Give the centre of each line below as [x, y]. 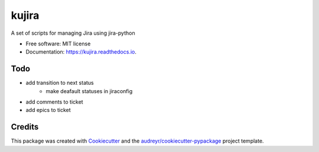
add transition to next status [60, 83]
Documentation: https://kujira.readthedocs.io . [81, 52]
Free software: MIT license [58, 44]
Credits [25, 127]
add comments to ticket [54, 102]
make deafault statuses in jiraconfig [89, 91]
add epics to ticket [48, 110]
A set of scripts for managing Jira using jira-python [73, 33]
